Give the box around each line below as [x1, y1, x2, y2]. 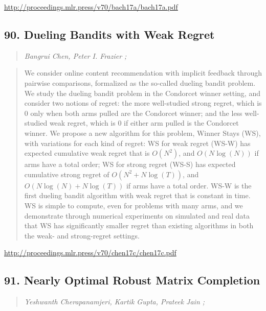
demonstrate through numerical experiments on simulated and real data [24, 210, 250, 221]
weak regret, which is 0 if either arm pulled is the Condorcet [49, 117, 239, 128]
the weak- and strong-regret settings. [24, 230, 140, 241]
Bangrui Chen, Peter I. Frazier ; [24, 50, 127, 61]
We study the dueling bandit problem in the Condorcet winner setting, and [24, 87, 260, 98]
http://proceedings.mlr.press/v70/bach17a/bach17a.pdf [4, 2, 178, 12]
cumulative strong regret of [24, 169, 109, 179]
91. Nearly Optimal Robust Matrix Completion [4, 272, 260, 288]
